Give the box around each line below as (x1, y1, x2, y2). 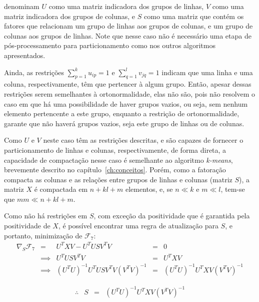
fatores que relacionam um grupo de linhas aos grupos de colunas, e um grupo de (4, 21, 253, 31)
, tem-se (220, 184, 245, 194)
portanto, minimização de (4, 230, 82, 240)
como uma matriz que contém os (144, 11, 244, 21)
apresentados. (4, 50, 45, 60)
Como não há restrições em (4, 210, 87, 221)
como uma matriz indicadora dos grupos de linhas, (48, 1, 204, 11)
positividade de (4, 220, 50, 231)
